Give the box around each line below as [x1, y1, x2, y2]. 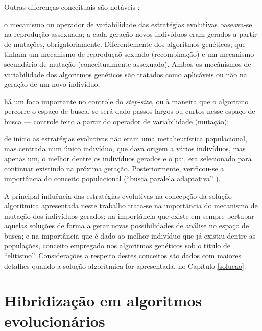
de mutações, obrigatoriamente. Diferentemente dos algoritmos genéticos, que [4, 38, 246, 49]
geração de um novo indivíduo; [4, 79, 100, 89]
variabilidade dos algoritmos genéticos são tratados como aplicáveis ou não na [4, 68, 247, 79]
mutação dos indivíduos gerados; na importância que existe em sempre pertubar [4, 210, 254, 221]
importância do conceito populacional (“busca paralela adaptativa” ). [4, 173, 221, 183]
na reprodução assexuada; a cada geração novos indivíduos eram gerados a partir [4, 29, 257, 39]
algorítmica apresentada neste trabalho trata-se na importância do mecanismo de [4, 200, 258, 211]
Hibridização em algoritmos [4, 290, 202, 311]
